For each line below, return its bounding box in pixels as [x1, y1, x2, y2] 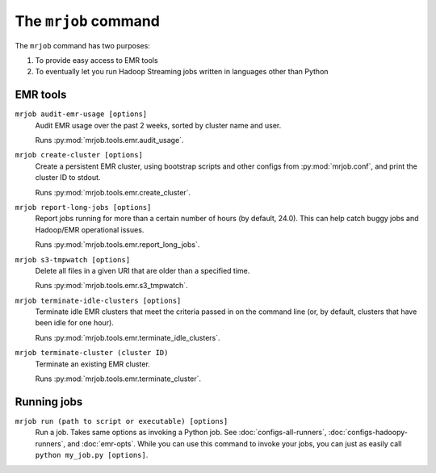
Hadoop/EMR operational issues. [35, 224, 145, 234]
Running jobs [15, 395, 83, 408]
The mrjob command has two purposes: [15, 40, 151, 50]
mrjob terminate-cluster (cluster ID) [15, 348, 169, 358]
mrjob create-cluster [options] [15, 150, 143, 160]
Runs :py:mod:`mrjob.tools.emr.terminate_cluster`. [35, 374, 202, 383]
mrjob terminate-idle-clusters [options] [15, 295, 182, 305]
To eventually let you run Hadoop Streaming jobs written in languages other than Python [35, 67, 329, 77]
